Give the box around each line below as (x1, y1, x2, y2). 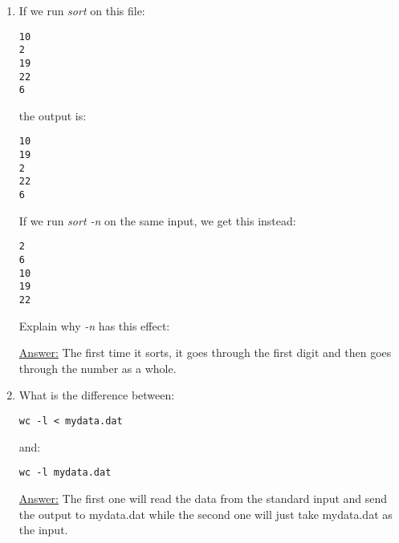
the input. (18, 521, 68, 538)
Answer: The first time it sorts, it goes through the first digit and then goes (18, 344, 392, 361)
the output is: (18, 107, 87, 124)
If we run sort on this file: (18, 2, 145, 18)
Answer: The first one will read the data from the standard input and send (18, 489, 388, 506)
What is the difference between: (18, 387, 175, 403)
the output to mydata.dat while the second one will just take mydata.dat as (18, 505, 393, 522)
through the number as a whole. (18, 359, 177, 376)
